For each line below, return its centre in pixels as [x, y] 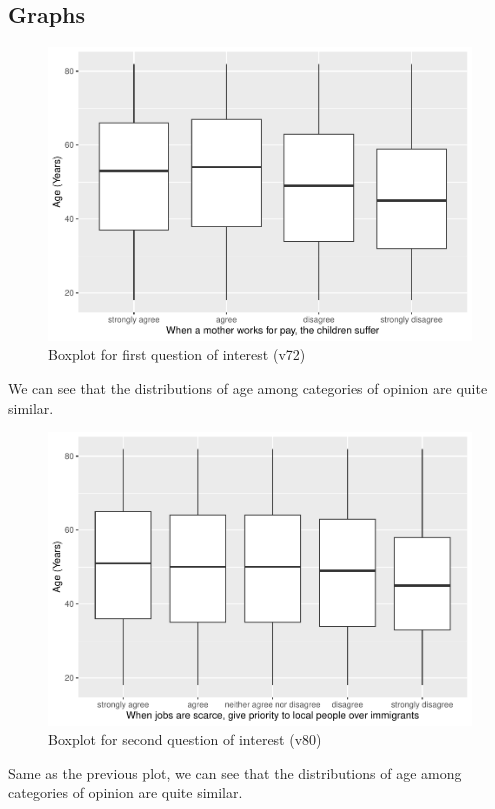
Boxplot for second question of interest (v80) [185, 739]
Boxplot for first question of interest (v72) [177, 354]
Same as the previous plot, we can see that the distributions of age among [235, 772]
